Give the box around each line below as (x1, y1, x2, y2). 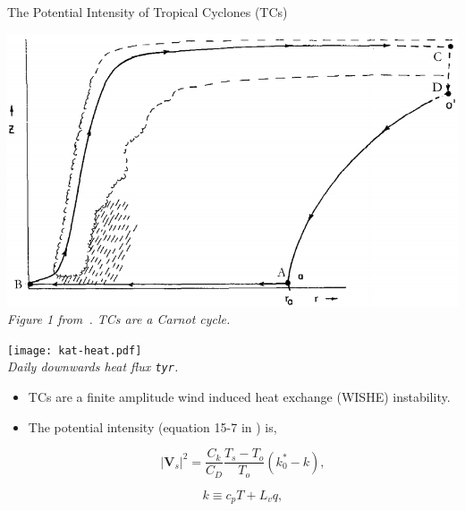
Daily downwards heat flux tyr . (7, 357, 179, 376)
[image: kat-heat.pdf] (7, 344, 142, 357)
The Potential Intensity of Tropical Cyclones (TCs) (7, 3, 288, 21)
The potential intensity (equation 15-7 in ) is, (28, 417, 277, 436)
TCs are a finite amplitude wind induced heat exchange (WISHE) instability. (28, 388, 451, 406)
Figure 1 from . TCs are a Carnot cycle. (7, 310, 231, 328)
